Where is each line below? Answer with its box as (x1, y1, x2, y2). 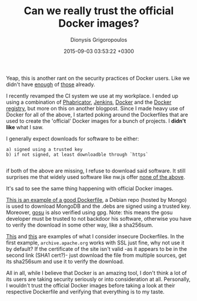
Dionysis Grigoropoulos (70, 36, 128, 43)
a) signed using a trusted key (6, 146, 83, 152)
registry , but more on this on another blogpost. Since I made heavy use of (6, 104, 185, 112)
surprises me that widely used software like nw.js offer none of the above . (6, 173, 185, 181)
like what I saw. (6, 123, 44, 130)
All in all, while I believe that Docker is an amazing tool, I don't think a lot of (6, 269, 187, 276)
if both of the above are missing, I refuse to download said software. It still (6, 167, 186, 174)
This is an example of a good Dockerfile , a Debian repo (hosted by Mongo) (6, 196, 187, 203)
